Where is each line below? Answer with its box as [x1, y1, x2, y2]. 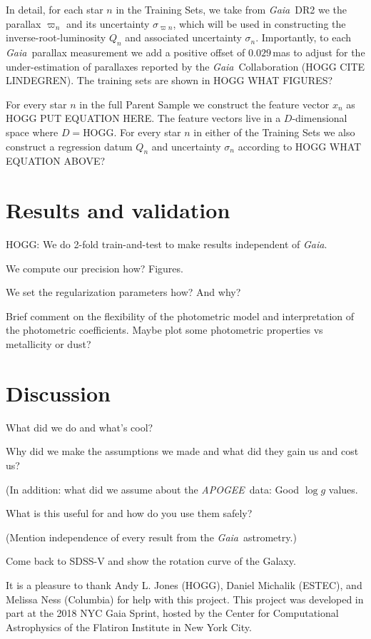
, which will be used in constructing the [173, 16, 346, 31]
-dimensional [292, 111, 347, 126]
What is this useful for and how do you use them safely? [6, 506, 253, 521]
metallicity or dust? [6, 337, 91, 352]
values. [328, 481, 358, 496]
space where [6, 124, 59, 139]
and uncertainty [151, 138, 221, 153]
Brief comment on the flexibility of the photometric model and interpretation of [6, 308, 355, 323]
